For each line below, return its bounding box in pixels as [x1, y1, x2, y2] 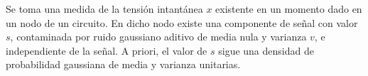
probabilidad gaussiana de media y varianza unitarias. [6, 57, 241, 72]
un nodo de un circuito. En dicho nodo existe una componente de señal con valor [6, 15, 358, 30]
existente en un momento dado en [215, 1, 362, 16]
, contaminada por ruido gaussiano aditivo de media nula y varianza [10, 29, 307, 44]
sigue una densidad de [218, 43, 314, 58]
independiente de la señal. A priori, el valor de [6, 43, 207, 58]
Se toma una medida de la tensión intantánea [6, 1, 203, 16]
